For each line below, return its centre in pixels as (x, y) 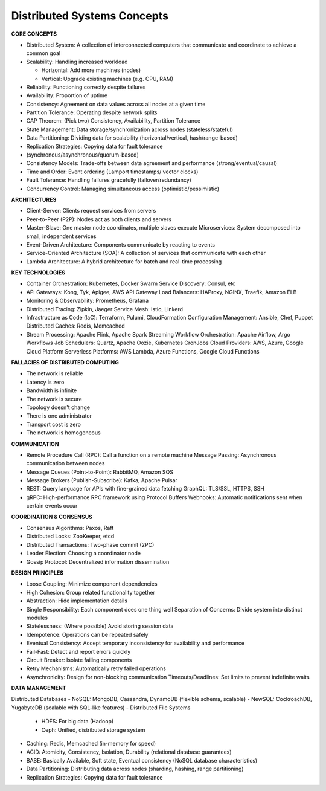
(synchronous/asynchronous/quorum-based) (82, 155)
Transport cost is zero (54, 424)
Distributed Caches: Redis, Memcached (75, 326)
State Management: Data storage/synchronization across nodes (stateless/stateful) (130, 129)
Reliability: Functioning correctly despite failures (86, 87)
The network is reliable (55, 373)
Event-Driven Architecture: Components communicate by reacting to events (121, 244)
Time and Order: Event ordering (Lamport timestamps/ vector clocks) (112, 172)
